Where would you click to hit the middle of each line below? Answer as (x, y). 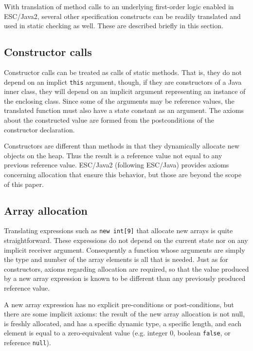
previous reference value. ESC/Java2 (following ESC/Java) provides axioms (117, 165)
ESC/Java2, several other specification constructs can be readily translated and (122, 16)
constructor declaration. (39, 129)
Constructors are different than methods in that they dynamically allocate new (122, 146)
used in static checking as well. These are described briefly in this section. (114, 26)
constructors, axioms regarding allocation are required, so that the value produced (126, 268)
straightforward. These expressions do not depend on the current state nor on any (126, 240)
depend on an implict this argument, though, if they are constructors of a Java (123, 82)
